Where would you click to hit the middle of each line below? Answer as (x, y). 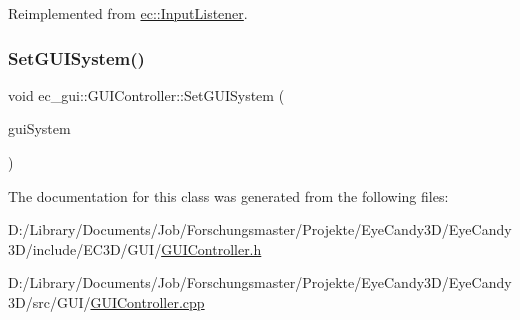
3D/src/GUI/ (49, 301)
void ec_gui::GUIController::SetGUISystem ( (146, 94)
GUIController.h (211, 248)
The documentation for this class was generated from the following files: (228, 195)
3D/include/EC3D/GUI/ (85, 248)
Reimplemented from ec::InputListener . (128, 13)
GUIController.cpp (147, 301)
